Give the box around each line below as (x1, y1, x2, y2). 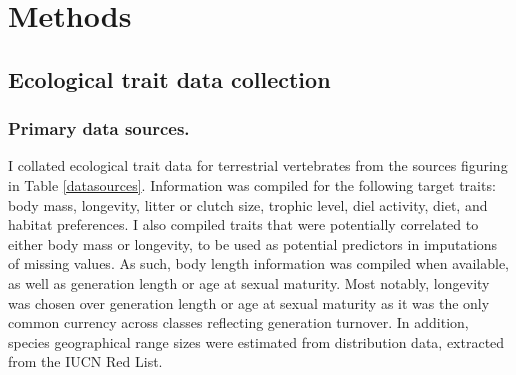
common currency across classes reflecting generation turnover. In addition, (8, 312, 469, 333)
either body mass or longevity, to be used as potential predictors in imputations (8, 233, 498, 254)
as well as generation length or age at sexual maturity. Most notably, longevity (8, 272, 490, 293)
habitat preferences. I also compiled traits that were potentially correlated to (8, 214, 479, 235)
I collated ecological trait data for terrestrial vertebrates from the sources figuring (8, 155, 508, 176)
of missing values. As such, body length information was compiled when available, (8, 253, 510, 274)
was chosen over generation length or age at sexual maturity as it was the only (8, 292, 490, 313)
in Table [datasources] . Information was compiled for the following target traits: (8, 174, 496, 195)
